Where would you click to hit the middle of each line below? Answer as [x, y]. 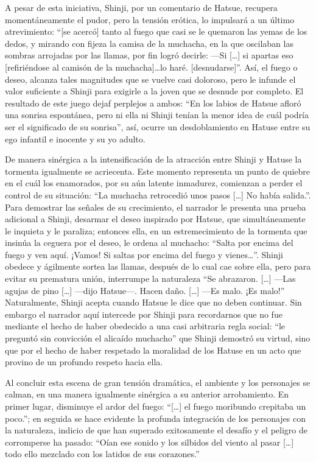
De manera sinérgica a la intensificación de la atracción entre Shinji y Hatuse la [153, 159]
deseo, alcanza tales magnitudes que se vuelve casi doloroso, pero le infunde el [150, 79]
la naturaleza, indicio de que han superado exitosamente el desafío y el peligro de [156, 430]
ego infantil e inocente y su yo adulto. [75, 138]
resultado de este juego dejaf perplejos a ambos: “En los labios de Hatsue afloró [153, 103]
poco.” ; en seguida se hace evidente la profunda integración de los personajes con [155, 418]
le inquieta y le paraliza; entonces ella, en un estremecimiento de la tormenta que [156, 230]
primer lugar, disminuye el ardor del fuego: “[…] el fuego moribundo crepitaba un [156, 406]
